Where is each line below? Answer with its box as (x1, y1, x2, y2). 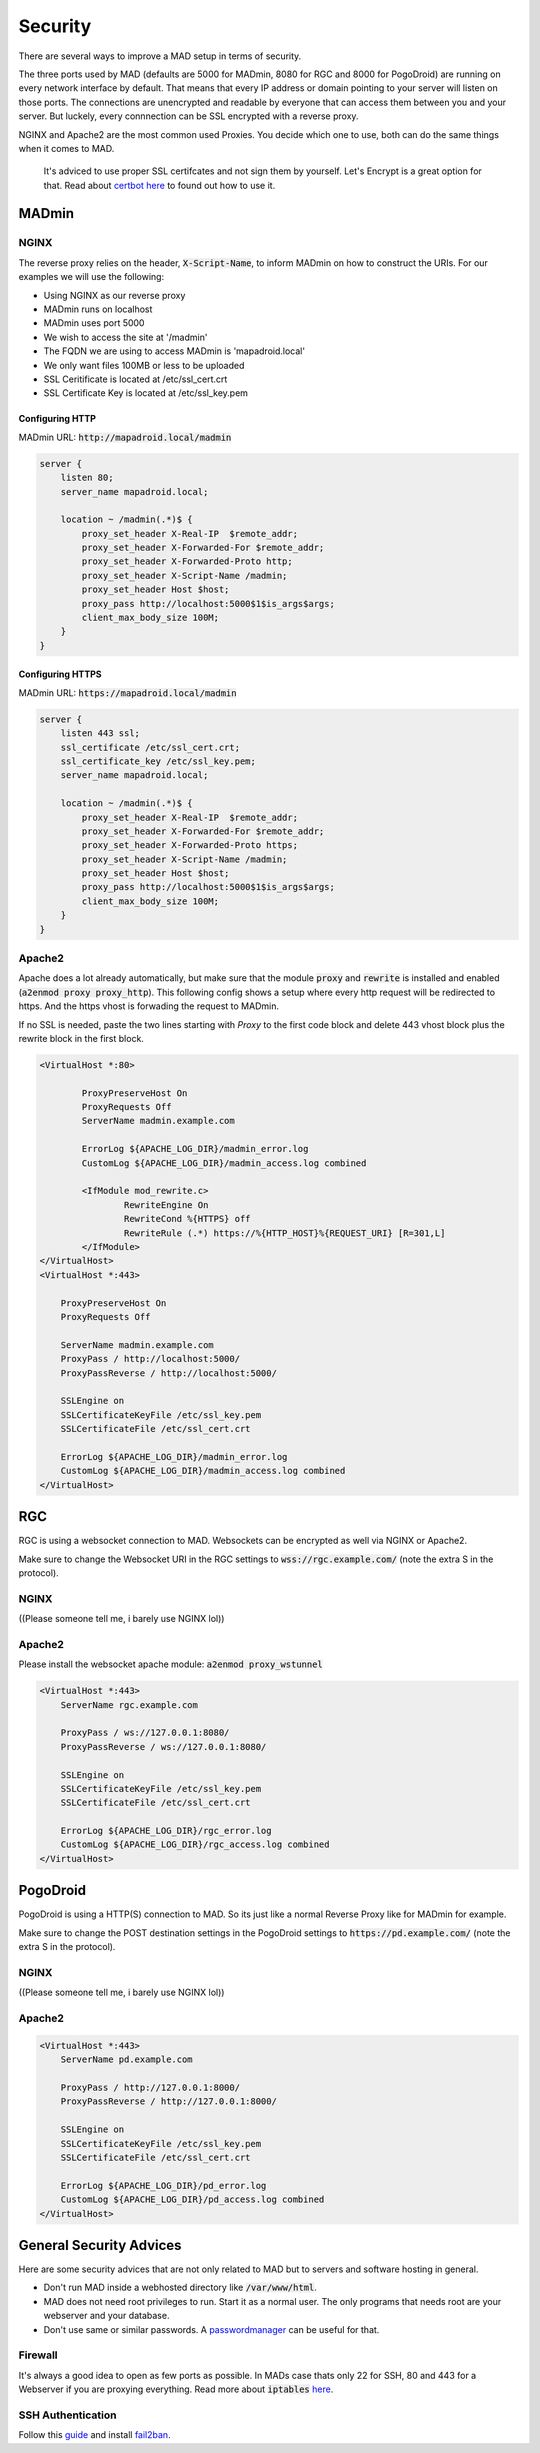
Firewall (18, 2348, 59, 2362)
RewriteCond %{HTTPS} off (123, 1213, 251, 1225)
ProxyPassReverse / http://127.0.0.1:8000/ (60, 2096, 277, 2107)
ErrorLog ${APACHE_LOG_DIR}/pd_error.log (60, 2180, 267, 2191)
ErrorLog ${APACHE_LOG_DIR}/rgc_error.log (60, 1825, 272, 1837)
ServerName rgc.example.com (60, 1699, 199, 1710)
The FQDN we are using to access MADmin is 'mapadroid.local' (43, 345, 305, 357)
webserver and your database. (43, 2310, 170, 2322)
